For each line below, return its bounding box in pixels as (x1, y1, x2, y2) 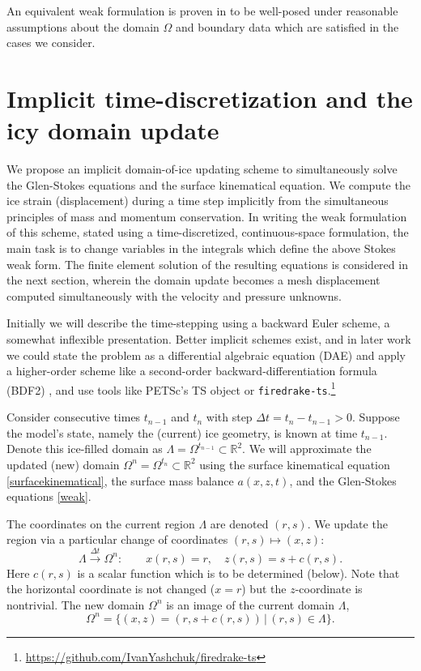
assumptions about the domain (6, 18, 159, 35)
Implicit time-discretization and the (6, 81, 413, 114)
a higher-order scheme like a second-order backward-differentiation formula (6, 362, 377, 379)
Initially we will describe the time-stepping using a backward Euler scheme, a (6, 314, 390, 331)
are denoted (210, 515, 269, 532)
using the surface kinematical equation (199, 455, 390, 472)
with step (206, 408, 253, 425)
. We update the (307, 515, 388, 532)
